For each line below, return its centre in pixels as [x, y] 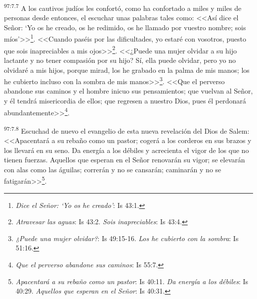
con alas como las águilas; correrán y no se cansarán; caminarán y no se [113, 169]
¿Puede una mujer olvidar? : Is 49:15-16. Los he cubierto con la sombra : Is [127, 238]
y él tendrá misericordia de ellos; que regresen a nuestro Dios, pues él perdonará [125, 100]
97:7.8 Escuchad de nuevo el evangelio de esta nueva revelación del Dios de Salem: [127, 130]
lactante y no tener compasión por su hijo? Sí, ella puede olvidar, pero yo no [120, 60]
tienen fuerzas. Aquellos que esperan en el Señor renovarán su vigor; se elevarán [125, 160]
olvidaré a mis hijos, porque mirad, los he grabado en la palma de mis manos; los [127, 70]
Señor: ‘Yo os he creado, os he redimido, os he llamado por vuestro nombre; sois [125, 27]
